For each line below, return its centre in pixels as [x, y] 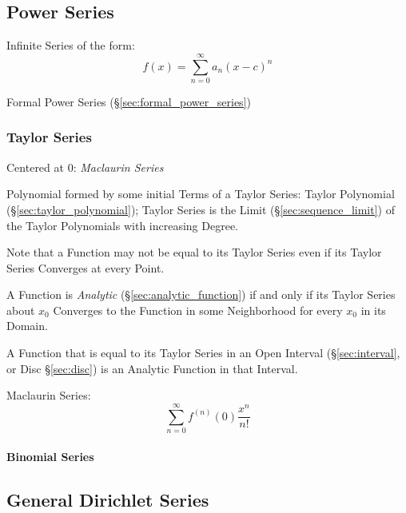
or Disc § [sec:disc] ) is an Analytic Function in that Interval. [152, 368]
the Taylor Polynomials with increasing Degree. [122, 225]
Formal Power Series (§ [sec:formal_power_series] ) [129, 101]
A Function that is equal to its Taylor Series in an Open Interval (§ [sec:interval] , [203, 353]
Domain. [27, 326]
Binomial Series [50, 456]
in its [373, 310]
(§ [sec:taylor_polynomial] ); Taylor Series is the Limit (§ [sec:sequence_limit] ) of [201, 209]
